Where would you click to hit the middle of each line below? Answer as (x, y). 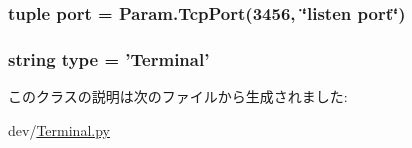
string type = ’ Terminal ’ (109, 58)
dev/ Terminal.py (59, 129)
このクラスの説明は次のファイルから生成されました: (178, 96)
